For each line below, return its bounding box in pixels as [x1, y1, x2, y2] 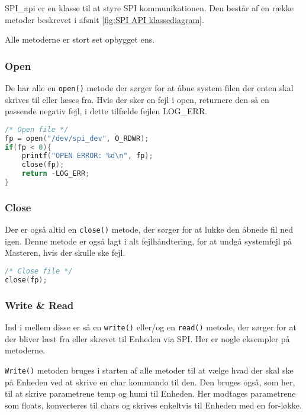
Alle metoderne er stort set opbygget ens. [5, 33, 155, 46]
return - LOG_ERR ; [21, 169, 90, 178]
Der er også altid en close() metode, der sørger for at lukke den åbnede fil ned [5, 223, 294, 236]
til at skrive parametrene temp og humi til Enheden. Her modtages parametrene [5, 387, 296, 400]
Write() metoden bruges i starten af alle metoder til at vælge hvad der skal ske [5, 363, 294, 376]
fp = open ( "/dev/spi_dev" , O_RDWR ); [5, 134, 149, 143]
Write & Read [5, 297, 74, 312]
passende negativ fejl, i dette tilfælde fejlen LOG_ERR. [5, 105, 208, 117]
